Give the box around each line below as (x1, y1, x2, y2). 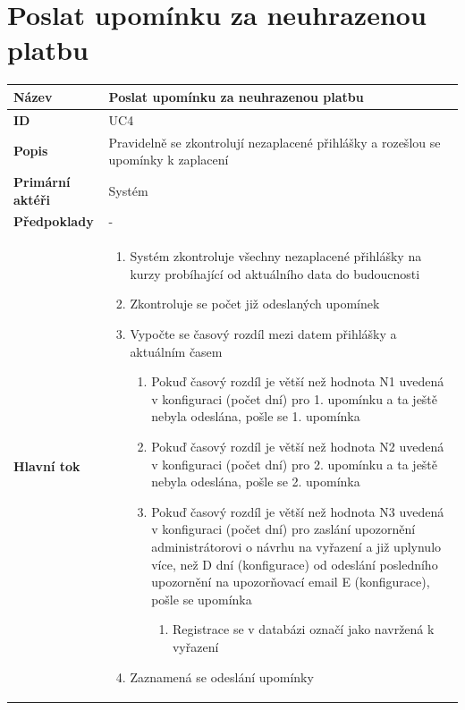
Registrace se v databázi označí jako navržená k (172, 620, 435, 638)
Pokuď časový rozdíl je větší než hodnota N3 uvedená (151, 502, 444, 520)
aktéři (13, 190, 51, 208)
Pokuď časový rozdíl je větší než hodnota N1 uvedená (151, 372, 444, 391)
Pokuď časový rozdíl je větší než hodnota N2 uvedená (151, 436, 444, 455)
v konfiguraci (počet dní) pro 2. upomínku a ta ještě (151, 454, 438, 473)
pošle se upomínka (151, 589, 252, 608)
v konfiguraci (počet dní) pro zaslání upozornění (151, 520, 416, 538)
